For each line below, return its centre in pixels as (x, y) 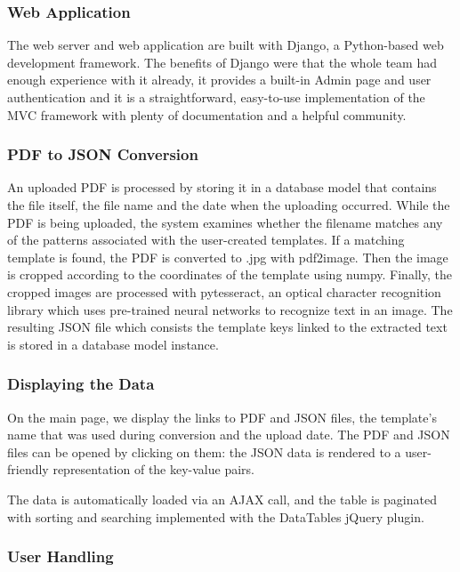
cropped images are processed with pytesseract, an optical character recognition (224, 291)
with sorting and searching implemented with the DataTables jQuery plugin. (216, 516)
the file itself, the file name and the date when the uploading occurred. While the (229, 205)
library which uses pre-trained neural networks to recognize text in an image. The (230, 309)
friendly (28, 469)
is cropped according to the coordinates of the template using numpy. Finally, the (230, 274)
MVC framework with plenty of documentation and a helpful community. (207, 114)
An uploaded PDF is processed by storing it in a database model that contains (222, 187)
